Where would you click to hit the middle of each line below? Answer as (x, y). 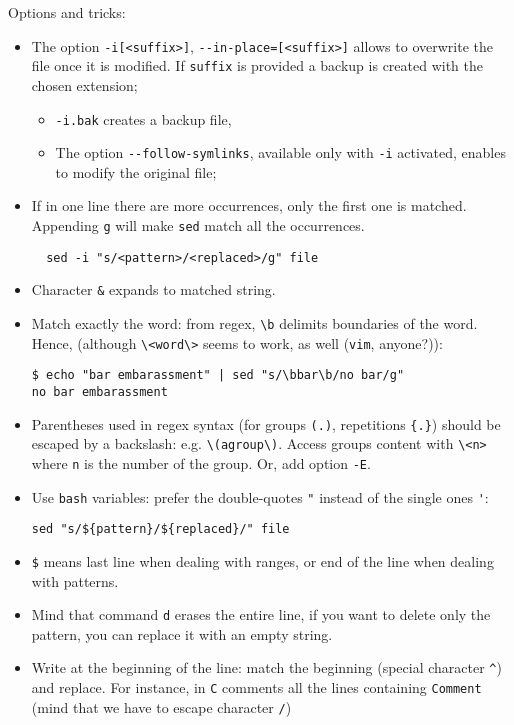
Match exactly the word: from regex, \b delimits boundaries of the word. (254, 322)
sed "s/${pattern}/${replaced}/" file (160, 529)
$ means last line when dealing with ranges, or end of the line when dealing (262, 560)
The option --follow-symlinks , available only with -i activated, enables (280, 152)
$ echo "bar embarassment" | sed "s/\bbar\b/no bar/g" (218, 375)
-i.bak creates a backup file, (143, 118)
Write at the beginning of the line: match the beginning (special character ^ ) (266, 667)
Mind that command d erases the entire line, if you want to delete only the (261, 614)
